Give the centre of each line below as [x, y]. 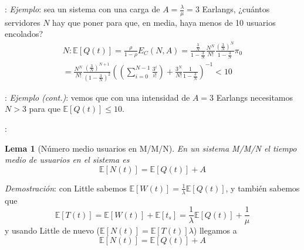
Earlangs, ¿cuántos [236, 9]
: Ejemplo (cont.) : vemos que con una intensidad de [97, 97]
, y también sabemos [263, 188]
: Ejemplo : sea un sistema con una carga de [82, 9]
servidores [23, 22]
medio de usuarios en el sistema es [67, 160]
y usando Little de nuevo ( [53, 230]
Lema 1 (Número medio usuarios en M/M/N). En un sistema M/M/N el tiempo [151, 148]
